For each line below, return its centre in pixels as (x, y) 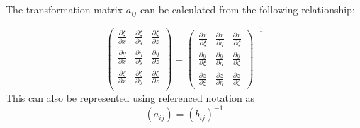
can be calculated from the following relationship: (248, 9)
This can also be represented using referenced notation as (130, 98)
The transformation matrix (64, 9)
